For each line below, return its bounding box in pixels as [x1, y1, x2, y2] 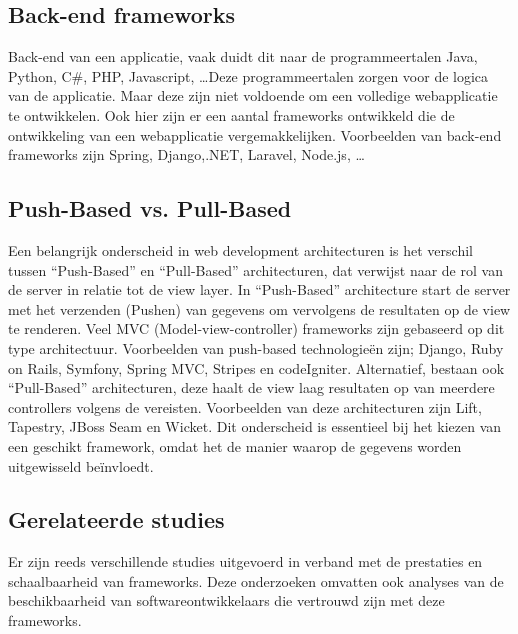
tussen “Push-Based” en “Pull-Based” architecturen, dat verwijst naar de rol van [8, 259, 503, 280]
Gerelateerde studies [8, 504, 225, 535]
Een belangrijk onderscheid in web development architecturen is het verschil [8, 239, 473, 260]
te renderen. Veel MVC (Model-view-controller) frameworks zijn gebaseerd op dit [8, 318, 505, 339]
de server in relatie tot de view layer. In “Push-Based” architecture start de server [8, 279, 511, 300]
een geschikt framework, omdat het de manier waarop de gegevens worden [8, 435, 462, 456]
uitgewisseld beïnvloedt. [8, 455, 154, 476]
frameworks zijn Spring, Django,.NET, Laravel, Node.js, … [8, 144, 365, 165]
